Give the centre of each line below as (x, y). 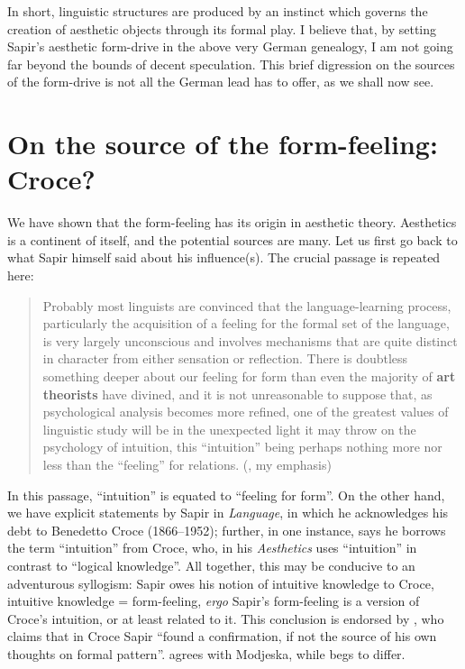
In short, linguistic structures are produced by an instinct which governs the (218, 11)
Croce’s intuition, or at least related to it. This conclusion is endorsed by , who (226, 618)
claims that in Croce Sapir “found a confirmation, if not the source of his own (222, 636)
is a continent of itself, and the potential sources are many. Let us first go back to (232, 239)
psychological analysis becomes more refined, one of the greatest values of (246, 412)
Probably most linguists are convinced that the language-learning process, (247, 305)
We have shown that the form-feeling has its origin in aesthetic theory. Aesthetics (232, 222)
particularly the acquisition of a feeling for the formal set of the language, (246, 323)
